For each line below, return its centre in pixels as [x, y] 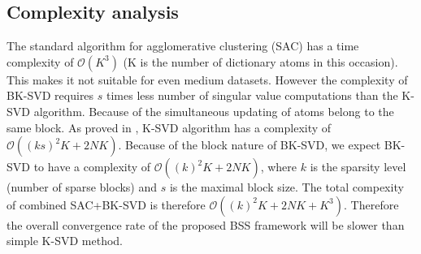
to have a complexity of [92, 167]
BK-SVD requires [50, 95]
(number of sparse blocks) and [82, 187]
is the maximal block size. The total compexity [286, 187]
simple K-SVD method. [65, 241]
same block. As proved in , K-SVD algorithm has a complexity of [169, 127]
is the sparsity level [358, 167]
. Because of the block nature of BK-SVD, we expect [250, 145]
